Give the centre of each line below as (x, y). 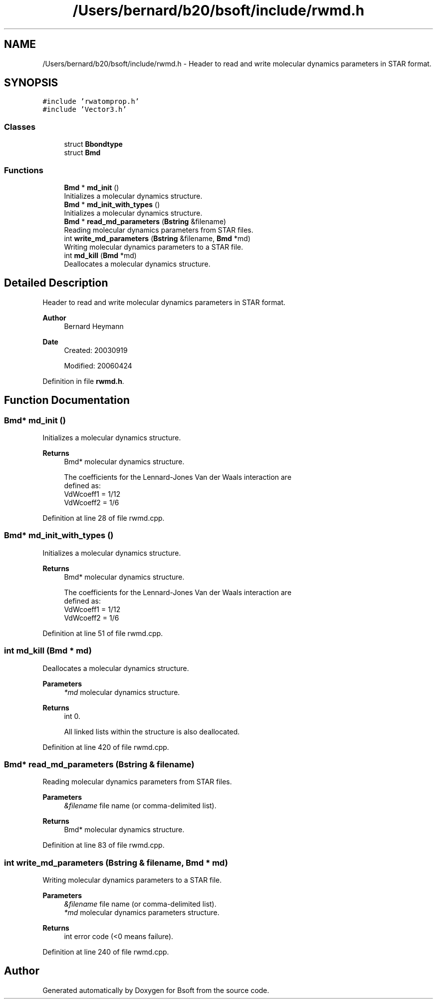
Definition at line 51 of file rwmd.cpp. (103, 633)
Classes (20, 127)
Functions (24, 170)
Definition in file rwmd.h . (83, 381)
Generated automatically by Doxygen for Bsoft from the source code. (156, 990)
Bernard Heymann (94, 326)
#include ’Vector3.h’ (85, 110)
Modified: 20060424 (98, 365)
